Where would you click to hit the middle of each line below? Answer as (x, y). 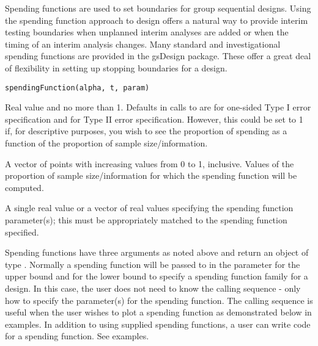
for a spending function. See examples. (77, 336)
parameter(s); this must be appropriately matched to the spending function (146, 219)
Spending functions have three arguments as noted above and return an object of (157, 252)
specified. (22, 232)
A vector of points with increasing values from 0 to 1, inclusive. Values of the (150, 163)
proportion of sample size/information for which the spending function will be (151, 175)
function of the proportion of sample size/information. (106, 143)
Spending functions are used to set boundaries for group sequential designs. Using (158, 8)
